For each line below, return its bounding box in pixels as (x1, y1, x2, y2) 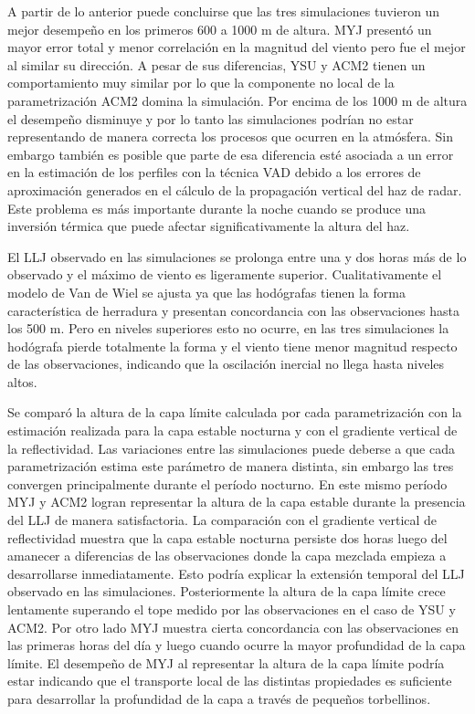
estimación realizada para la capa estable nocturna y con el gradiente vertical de (7, 421, 458, 440)
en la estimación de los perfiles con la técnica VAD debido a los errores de (7, 163, 421, 182)
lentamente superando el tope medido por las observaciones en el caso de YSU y (7, 600, 456, 618)
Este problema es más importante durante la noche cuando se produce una (7, 198, 426, 217)
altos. (7, 372, 37, 391)
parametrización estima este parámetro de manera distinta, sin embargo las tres (7, 457, 454, 476)
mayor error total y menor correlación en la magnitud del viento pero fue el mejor (7, 37, 466, 57)
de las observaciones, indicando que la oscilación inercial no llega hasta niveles (7, 354, 445, 373)
